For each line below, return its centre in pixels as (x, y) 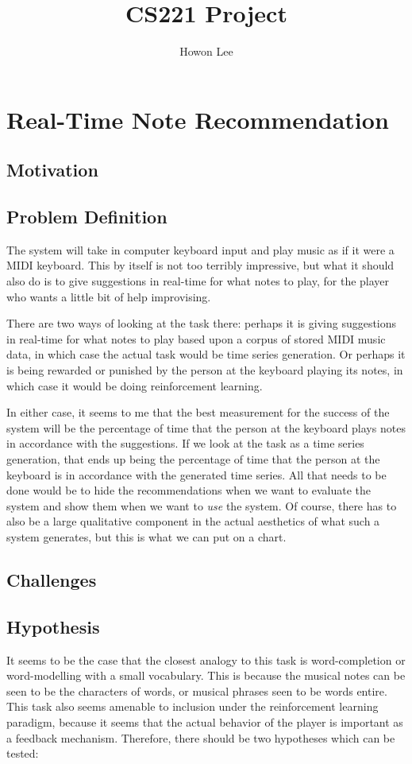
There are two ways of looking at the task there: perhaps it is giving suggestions (202, 323)
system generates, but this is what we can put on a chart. (146, 536)
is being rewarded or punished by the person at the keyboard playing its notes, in (205, 370)
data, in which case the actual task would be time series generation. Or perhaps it (206, 354)
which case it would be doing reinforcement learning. (135, 385)
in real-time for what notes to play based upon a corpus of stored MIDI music (196, 338)
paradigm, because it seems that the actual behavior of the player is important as (205, 721)
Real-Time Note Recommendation (198, 119)
